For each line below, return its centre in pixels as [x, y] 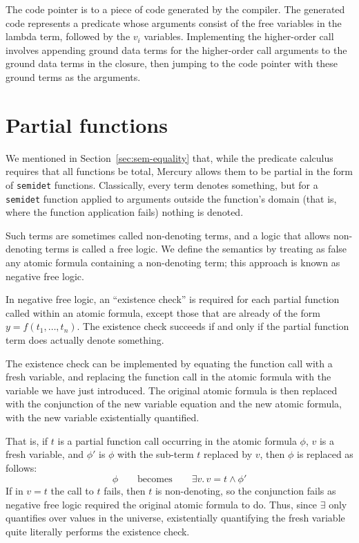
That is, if [27, 440]
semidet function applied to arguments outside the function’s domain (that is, [171, 198]
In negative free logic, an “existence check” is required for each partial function [173, 299]
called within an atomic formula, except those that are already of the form [163, 312]
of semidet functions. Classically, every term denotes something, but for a [162, 184]
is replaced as [325, 454]
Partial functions [87, 124]
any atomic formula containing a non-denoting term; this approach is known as [173, 262]
